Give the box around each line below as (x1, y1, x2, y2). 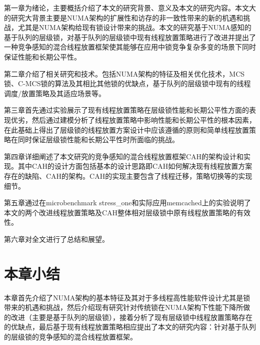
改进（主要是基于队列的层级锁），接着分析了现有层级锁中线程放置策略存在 (10, 311, 252, 322)
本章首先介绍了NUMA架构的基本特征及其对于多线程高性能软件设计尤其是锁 (4, 292, 250, 302)
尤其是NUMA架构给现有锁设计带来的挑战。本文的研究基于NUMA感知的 (17, 22, 251, 33)
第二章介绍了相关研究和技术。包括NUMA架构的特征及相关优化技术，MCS (4, 68, 245, 79)
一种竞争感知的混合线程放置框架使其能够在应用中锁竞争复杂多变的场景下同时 (4, 42, 256, 52)
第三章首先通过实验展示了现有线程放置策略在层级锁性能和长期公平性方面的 (4, 105, 249, 115)
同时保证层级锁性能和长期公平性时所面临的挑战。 (17, 134, 179, 145)
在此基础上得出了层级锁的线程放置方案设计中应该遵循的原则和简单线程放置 (4, 124, 249, 135)
